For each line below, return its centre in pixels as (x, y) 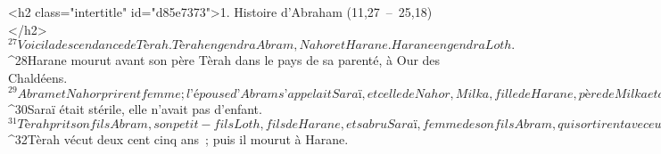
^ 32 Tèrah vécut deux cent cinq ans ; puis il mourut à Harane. (178, 139)
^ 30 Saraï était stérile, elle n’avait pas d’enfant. (135, 108)
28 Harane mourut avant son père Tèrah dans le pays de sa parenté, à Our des (227, 60)
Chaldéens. (38, 77)
